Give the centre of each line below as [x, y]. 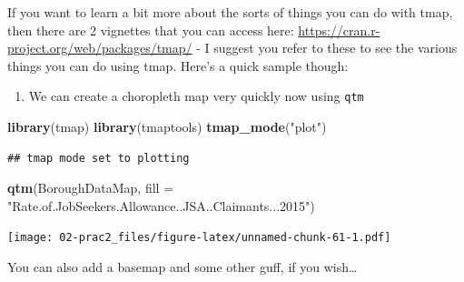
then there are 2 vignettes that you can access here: [151, 30]
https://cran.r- [339, 30]
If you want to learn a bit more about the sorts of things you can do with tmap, [230, 12]
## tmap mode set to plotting [99, 158]
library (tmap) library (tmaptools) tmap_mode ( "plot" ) [167, 127]
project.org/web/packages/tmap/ [100, 48]
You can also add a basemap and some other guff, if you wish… [183, 267]
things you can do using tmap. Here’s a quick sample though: [178, 65]
